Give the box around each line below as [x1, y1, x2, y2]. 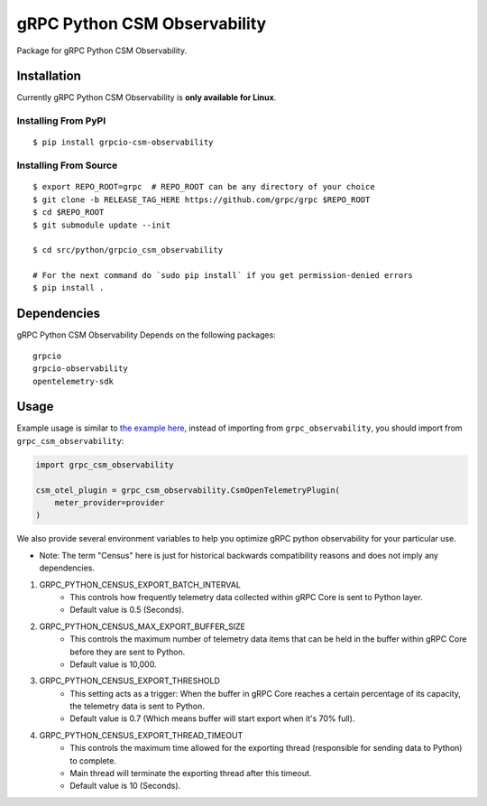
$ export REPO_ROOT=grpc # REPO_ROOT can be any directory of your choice [32, 181, 375, 192]
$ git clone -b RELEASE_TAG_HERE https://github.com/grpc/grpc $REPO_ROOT [32, 194, 371, 205]
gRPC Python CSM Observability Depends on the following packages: [16, 329, 277, 340]
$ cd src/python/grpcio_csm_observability [32, 245, 224, 255]
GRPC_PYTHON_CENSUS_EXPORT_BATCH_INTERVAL [39, 579, 241, 590]
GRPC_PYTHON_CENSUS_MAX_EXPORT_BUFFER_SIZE [39, 621, 245, 632]
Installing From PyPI [16, 115, 106, 127]
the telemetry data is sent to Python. [69, 700, 205, 712]
